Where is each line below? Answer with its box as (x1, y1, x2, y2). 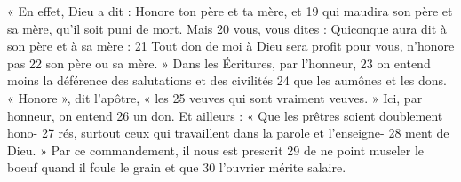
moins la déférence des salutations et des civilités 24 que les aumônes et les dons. (7, 71, 447, 90)
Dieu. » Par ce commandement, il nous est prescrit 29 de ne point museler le (7, 140, 425, 159)
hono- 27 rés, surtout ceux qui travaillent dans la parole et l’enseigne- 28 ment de (7, 123, 449, 142)
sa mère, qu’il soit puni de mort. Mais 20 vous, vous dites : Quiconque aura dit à (7, 19, 447, 37)
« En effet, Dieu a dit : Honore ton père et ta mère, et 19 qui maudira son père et (7, 2, 453, 20)
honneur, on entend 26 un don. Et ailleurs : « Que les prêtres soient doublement (7, 106, 443, 124)
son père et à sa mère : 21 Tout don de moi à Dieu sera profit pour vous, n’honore (7, 36, 455, 55)
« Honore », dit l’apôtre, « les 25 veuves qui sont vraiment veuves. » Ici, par (7, 88, 423, 107)
